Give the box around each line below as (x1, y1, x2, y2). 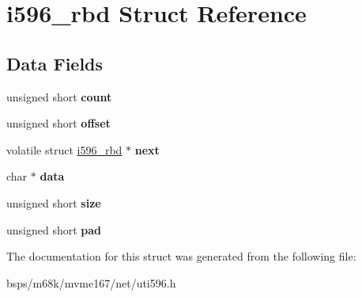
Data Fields (6, 51, 104, 75)
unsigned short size (6, 194, 101, 211)
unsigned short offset (6, 115, 111, 131)
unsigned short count (6, 88, 112, 105)
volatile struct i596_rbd (6, 141, 123, 158)
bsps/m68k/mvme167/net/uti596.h (6, 274, 176, 291)
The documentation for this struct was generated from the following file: (6, 248, 356, 265)
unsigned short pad (6, 221, 102, 238)
